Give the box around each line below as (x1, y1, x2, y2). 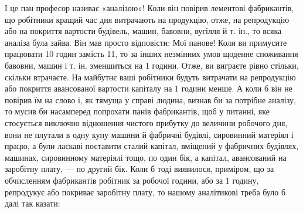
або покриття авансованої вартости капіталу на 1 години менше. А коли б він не (5, 82, 293, 94)
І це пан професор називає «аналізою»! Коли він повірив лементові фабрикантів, (5, 2, 294, 13)
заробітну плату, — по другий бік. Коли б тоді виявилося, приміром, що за (5, 163, 274, 175)
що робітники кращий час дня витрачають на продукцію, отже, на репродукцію (5, 13, 290, 25)
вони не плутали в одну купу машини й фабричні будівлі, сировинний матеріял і (5, 128, 294, 140)
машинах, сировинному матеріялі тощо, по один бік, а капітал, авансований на (5, 151, 287, 163)
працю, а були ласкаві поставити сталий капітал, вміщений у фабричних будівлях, (5, 140, 299, 152)
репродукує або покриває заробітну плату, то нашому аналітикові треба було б (5, 185, 286, 198)
